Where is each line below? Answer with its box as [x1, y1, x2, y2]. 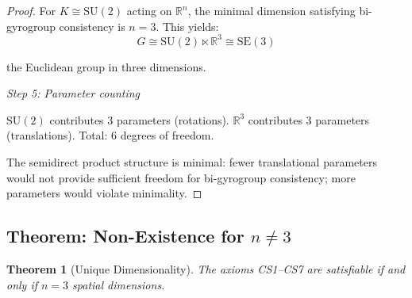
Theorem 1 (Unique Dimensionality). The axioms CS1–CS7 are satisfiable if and [6, 261, 406, 277]
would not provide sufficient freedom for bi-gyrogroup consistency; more [6, 169, 356, 185]
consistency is [59, 17, 125, 34]
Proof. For [6, 2, 56, 18]
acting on [126, 2, 172, 18]
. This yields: [156, 17, 219, 34]
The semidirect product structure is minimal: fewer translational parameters [6, 154, 377, 170]
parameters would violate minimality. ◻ [6, 185, 202, 201]
